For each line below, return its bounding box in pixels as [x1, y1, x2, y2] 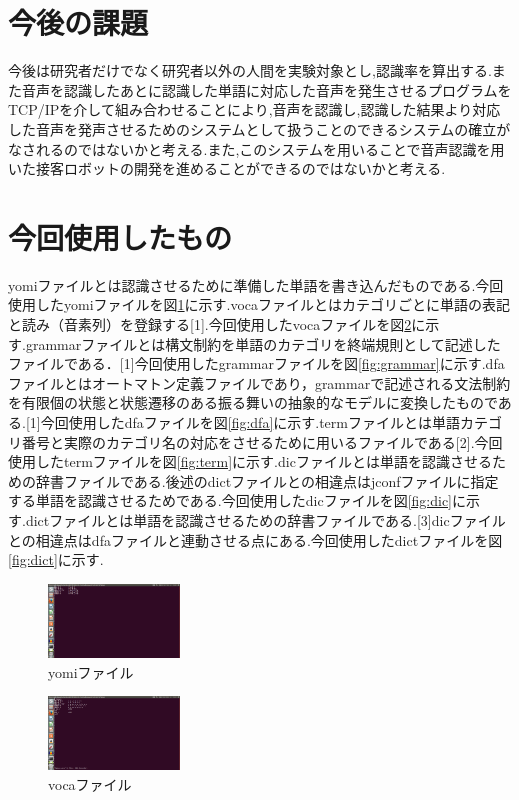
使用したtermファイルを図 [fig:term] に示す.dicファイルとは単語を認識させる [8, 451, 492, 472]
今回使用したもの [8, 216, 233, 257]
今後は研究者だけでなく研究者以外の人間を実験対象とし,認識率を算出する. [8, 60, 492, 81]
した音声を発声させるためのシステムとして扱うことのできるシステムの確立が [8, 118, 511, 139]
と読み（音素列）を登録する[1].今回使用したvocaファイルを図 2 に [8, 314, 426, 334]
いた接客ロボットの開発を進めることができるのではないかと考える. [8, 158, 446, 179]
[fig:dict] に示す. [8, 549, 104, 570]
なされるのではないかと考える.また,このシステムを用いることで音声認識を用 [8, 138, 505, 159]
